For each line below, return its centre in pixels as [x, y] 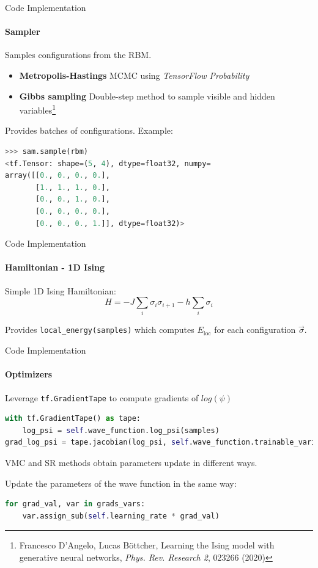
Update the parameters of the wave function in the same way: [121, 483]
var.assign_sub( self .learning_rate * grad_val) [121, 516]
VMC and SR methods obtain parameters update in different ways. [131, 462]
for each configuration [255, 330]
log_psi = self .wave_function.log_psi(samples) [121, 430]
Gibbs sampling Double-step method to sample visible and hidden [147, 96]
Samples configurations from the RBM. [78, 55]
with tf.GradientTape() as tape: [73, 419]
